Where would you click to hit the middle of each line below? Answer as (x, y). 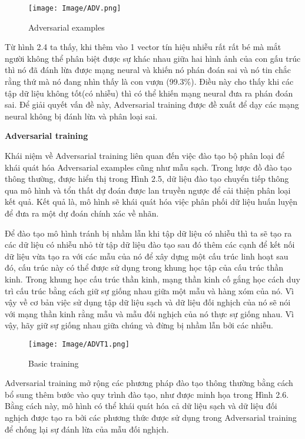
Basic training (54, 363)
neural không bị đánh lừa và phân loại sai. (81, 116)
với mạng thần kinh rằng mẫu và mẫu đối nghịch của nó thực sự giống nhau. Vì (149, 313)
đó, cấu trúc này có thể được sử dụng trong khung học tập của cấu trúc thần (144, 267)
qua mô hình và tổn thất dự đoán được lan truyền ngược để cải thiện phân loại (148, 190)
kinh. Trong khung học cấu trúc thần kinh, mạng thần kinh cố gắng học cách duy (152, 279)
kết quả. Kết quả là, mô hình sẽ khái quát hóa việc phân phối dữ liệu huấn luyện (151, 202)
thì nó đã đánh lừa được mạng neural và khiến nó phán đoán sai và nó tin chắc (148, 70)
